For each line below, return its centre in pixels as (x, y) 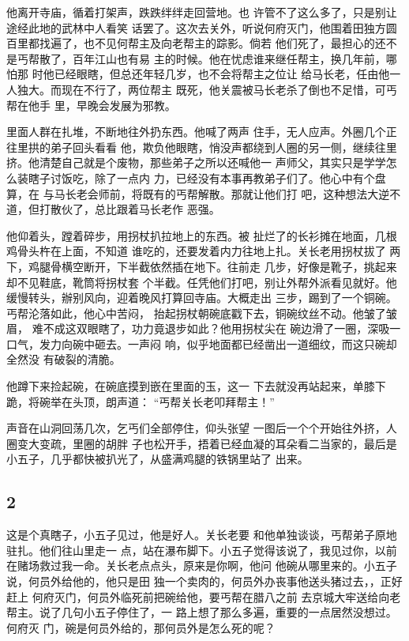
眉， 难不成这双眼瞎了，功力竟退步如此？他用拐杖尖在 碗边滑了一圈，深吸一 (204, 328)
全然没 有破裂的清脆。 (64, 359)
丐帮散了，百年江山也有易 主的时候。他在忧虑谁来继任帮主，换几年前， (201, 58)
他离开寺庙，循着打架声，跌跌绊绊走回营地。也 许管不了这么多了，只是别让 (202, 12)
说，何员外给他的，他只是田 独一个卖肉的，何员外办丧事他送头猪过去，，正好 (204, 581)
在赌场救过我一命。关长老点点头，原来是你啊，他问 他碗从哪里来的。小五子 (202, 566)
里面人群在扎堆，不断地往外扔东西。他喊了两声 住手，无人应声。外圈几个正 (202, 132)
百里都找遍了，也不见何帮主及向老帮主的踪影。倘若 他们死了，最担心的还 (196, 43)
